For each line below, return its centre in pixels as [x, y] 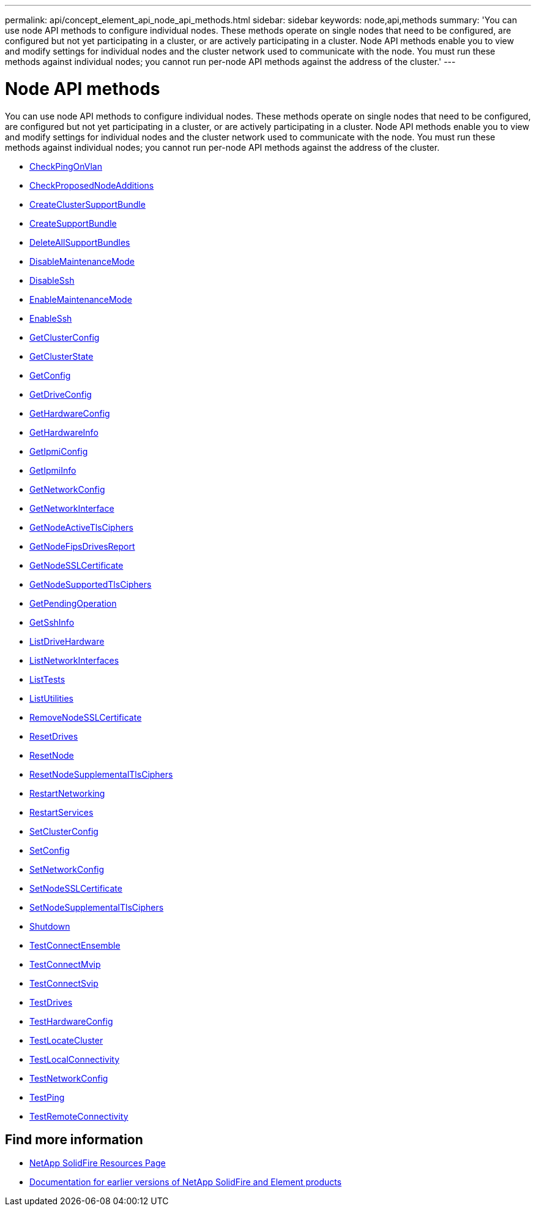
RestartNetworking [67, 793]
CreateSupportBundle [73, 223]
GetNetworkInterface [72, 508]
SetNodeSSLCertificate [76, 888]
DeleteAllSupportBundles [80, 242]
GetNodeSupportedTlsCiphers [91, 584]
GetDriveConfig [61, 394]
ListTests [47, 679]
